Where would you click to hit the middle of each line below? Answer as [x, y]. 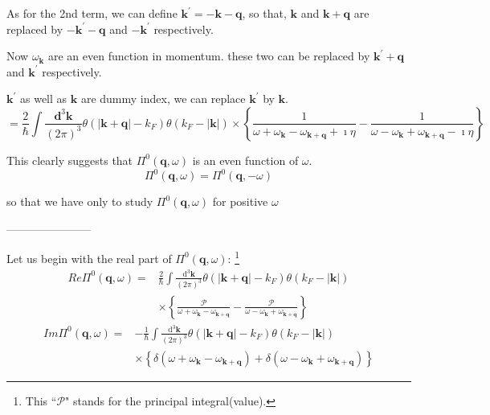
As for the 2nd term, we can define [92, 13]
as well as [43, 99]
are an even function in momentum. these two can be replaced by [209, 56]
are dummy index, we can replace [163, 99]
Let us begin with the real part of [89, 258]
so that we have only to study [80, 201]
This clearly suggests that [70, 160]
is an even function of [245, 160]
